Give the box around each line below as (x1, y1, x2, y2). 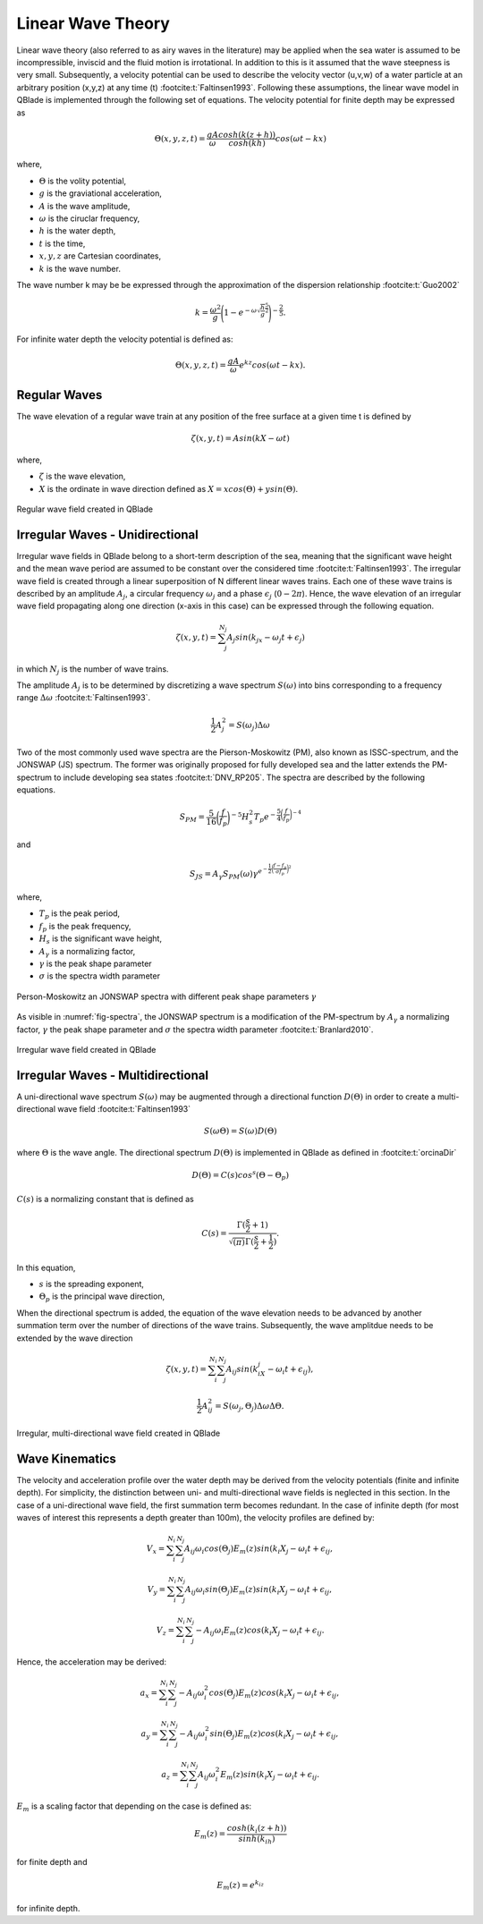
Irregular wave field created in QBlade (16, 1044, 157, 1055)
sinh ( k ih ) (238, 1834, 275, 1846)
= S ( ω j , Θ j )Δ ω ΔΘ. (215, 1401, 284, 1413)
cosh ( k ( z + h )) (217, 130, 276, 140)
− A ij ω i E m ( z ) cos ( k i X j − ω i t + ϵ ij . (195, 1625, 325, 1637)
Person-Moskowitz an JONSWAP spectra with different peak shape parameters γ (16, 991, 317, 1002)
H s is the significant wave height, (38, 933, 163, 945)
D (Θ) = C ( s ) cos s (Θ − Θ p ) (191, 1168, 290, 1182)
